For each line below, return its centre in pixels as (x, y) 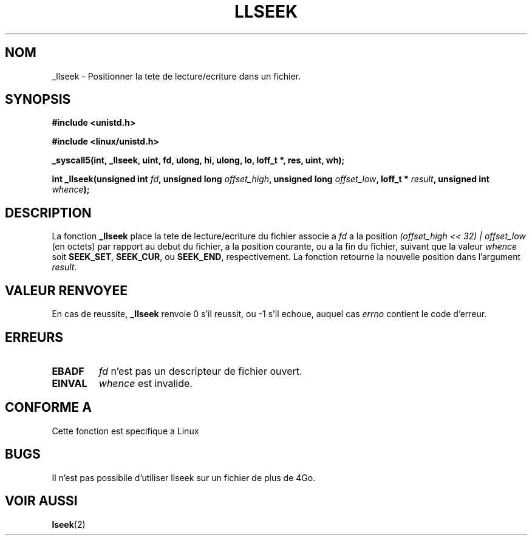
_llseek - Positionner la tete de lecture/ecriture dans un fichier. (176, 76)
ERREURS (34, 337)
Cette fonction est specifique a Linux (125, 431)
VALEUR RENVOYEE (66, 290)
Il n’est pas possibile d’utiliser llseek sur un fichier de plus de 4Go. (184, 477)
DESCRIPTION (48, 213)
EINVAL (70, 383)
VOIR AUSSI (41, 501)
